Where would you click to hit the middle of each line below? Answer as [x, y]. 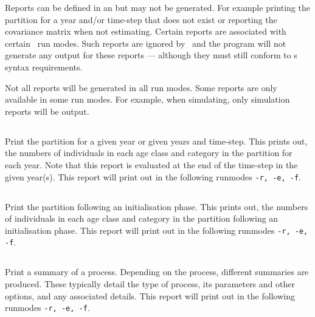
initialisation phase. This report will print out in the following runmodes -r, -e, [157, 230]
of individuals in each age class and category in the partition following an [142, 218]
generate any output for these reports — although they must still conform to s [151, 55]
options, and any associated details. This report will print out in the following [150, 295]
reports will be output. [47, 111]
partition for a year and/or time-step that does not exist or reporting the [141, 19]
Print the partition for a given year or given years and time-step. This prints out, [156, 141]
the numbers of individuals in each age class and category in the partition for [149, 153]
